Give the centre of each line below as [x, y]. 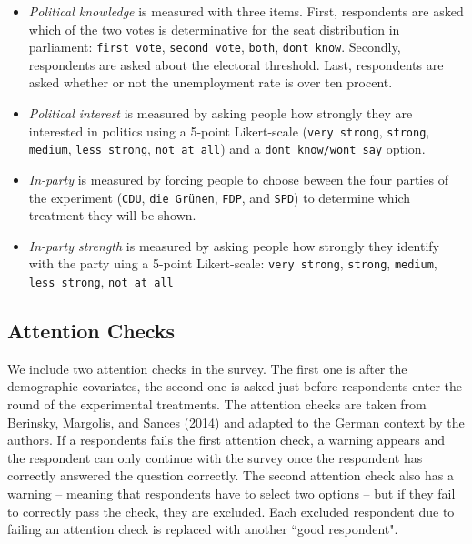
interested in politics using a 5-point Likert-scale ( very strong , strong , [229, 131]
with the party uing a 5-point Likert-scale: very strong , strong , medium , [233, 263]
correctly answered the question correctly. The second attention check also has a [231, 475]
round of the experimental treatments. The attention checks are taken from [217, 404]
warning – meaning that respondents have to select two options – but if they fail [231, 494]
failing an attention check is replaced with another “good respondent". [203, 529]
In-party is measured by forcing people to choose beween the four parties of [238, 179]
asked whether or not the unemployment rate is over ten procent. [211, 82]
